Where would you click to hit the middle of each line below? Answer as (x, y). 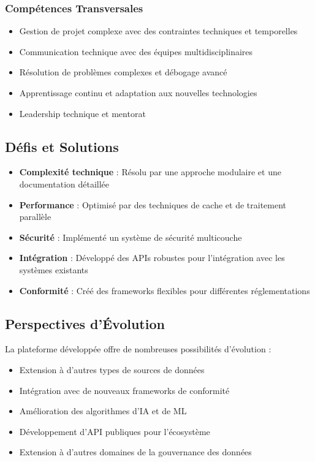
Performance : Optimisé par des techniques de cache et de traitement (153, 204)
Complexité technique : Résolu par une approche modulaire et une (150, 172)
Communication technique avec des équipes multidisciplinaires (136, 51)
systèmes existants (54, 269)
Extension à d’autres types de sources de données (112, 369)
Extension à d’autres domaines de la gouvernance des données (135, 452)
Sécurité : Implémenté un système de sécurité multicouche (131, 237)
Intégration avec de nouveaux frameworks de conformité (124, 390)
